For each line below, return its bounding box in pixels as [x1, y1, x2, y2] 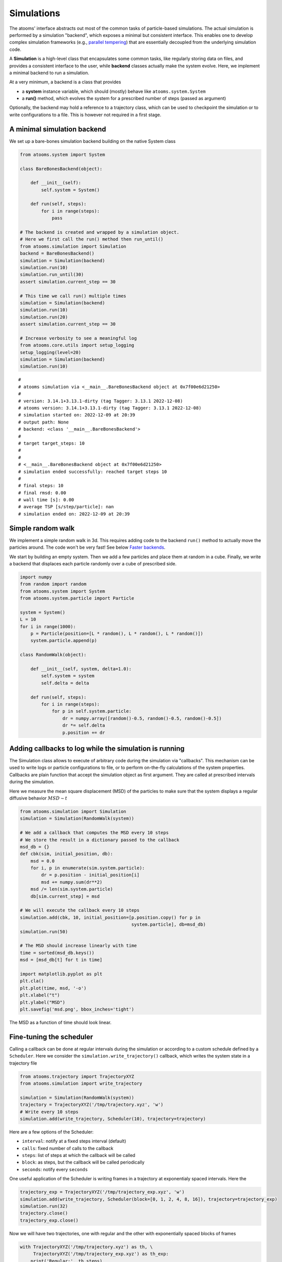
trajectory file [9, 1060, 37, 1066]
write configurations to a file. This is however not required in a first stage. [9, 112, 162, 118]
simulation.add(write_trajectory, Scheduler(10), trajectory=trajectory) [20, 1116, 206, 1122]
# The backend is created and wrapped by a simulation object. [20, 230, 180, 235]
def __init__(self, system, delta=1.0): [30, 666, 132, 671]
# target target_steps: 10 [18, 440, 85, 446]
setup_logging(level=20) [20, 349, 82, 355]
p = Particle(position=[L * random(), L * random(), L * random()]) [30, 631, 203, 637]
